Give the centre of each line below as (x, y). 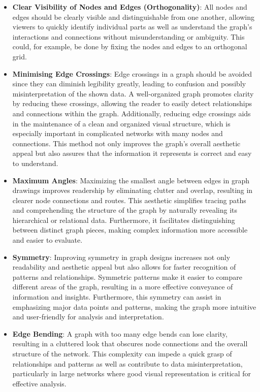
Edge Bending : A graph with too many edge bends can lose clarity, (120, 333)
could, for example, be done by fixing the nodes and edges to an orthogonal (130, 46)
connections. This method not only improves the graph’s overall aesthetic (126, 143)
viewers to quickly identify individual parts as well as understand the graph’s (132, 27)
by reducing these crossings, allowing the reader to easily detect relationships (132, 103)
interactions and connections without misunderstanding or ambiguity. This (128, 36)
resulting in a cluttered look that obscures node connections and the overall (130, 344)
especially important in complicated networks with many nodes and (118, 133)
